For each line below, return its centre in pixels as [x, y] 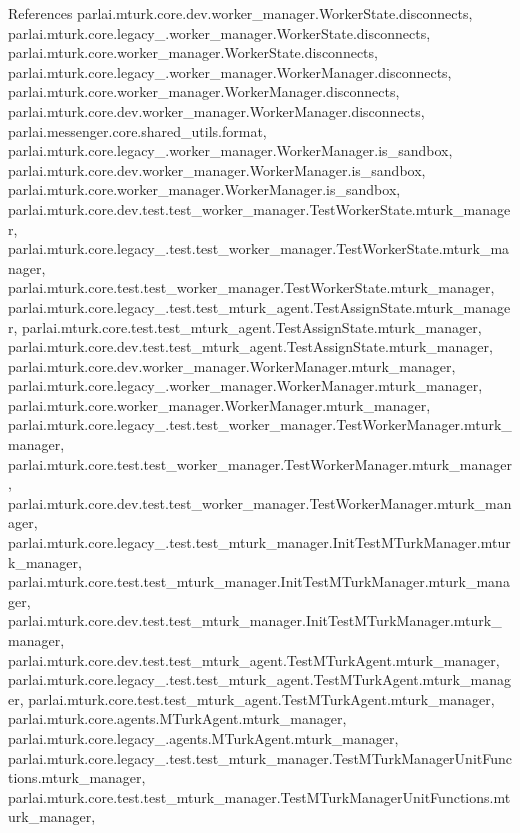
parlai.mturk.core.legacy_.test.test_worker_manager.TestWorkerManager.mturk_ [260, 424]
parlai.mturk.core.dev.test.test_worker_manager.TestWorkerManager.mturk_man [260, 502]
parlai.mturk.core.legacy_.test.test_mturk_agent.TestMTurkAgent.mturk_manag [259, 679]
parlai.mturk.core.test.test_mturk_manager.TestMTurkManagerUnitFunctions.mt [259, 796]
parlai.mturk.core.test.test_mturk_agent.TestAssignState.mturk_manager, [252, 326]
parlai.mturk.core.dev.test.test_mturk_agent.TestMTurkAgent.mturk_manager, [254, 659]
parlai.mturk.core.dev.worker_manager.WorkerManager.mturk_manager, [232, 365]
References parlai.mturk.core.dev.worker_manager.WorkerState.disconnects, [240, 13]
